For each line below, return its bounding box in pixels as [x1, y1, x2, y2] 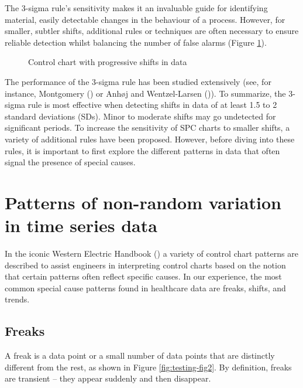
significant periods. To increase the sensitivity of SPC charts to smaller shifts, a [5, 121, 290, 134]
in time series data [5, 213, 157, 237]
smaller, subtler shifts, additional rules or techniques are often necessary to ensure [5, 25, 299, 37]
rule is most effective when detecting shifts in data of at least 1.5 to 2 [27, 98, 277, 111]
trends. [5, 293, 30, 305]
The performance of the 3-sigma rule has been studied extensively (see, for [5, 75, 271, 87]
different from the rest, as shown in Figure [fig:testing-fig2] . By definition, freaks [5, 360, 292, 373]
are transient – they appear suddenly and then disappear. [5, 372, 211, 384]
